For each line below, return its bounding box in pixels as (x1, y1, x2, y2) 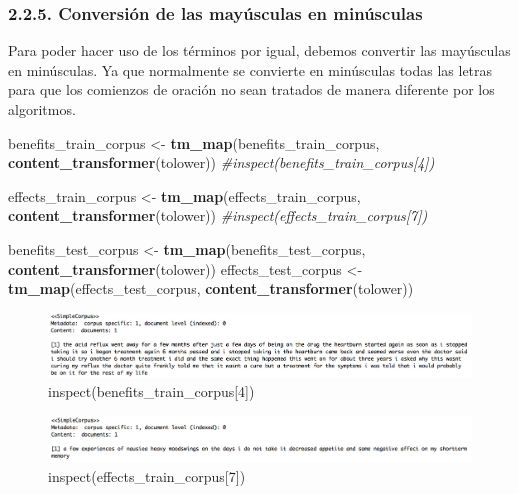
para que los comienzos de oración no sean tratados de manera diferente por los (8, 79, 495, 100)
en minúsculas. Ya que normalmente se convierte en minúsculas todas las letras (8, 59, 493, 80)
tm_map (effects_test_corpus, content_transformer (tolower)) (8, 278, 414, 299)
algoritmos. (8, 99, 76, 119)
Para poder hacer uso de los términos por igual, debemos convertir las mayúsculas (8, 40, 511, 61)
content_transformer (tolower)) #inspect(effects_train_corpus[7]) (8, 205, 428, 226)
